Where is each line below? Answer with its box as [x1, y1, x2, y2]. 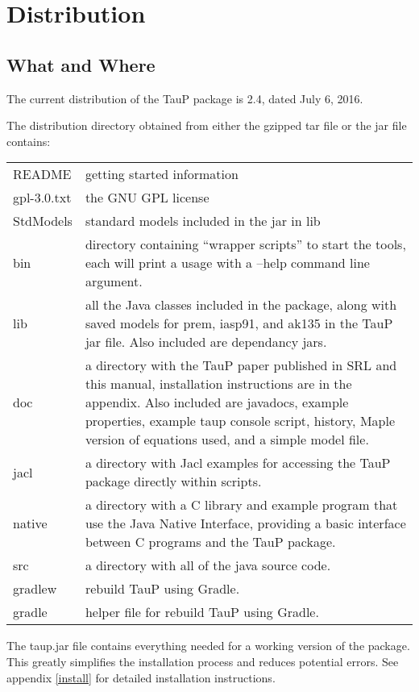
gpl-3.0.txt [13, 188, 72, 207]
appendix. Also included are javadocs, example [85, 393, 349, 412]
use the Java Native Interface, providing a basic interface [85, 514, 406, 533]
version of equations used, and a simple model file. [85, 430, 369, 449]
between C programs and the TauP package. [85, 532, 336, 552]
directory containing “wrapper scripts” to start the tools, [85, 235, 406, 254]
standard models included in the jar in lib [85, 211, 321, 231]
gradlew [13, 579, 57, 598]
